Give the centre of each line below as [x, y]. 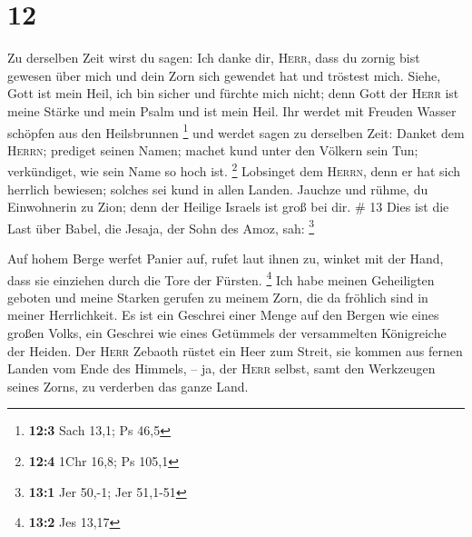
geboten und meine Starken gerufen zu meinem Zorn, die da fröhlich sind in [218, 297]
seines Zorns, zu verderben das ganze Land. [128, 386]
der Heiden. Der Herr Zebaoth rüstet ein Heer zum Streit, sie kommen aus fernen [235, 350]
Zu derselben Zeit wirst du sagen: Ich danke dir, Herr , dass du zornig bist [214, 58]
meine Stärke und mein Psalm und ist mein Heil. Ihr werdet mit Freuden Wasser [232, 110]
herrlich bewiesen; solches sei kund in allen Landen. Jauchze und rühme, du [218, 189]
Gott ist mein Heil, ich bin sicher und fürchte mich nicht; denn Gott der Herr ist [233, 93]
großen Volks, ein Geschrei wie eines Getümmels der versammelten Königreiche [227, 333]
